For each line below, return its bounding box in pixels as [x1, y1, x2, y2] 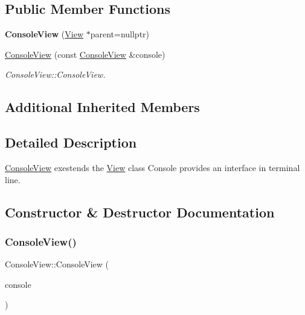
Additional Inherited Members [5, 98, 200, 116]
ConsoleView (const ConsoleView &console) [5, 48, 165, 60]
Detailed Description [5, 133, 137, 152]
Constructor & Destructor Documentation [5, 202, 275, 221]
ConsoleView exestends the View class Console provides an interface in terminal [5, 161, 300, 173]
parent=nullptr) [90, 28, 150, 40]
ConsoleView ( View [5, 28, 84, 40]
